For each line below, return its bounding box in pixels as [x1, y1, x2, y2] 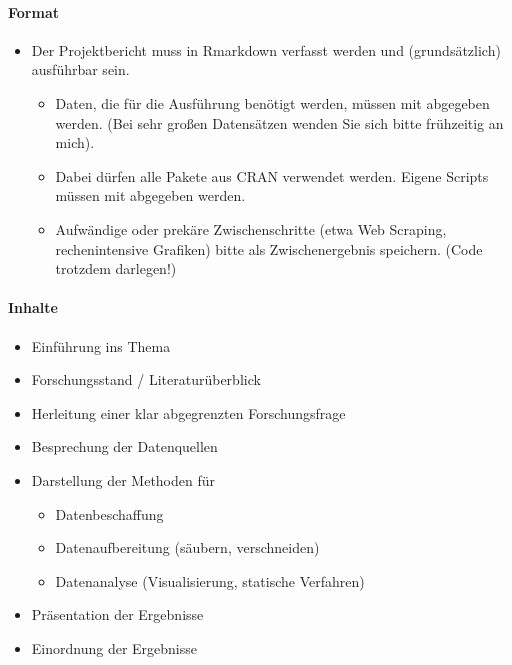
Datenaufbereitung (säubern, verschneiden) [55, 537, 320, 558]
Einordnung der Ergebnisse [31, 637, 197, 658]
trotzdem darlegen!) [55, 258, 177, 279]
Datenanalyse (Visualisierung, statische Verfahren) [55, 570, 365, 591]
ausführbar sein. [31, 59, 130, 80]
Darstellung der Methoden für [31, 469, 216, 490]
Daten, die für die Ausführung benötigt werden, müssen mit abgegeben [55, 92, 490, 113]
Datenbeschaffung [55, 503, 164, 524]
